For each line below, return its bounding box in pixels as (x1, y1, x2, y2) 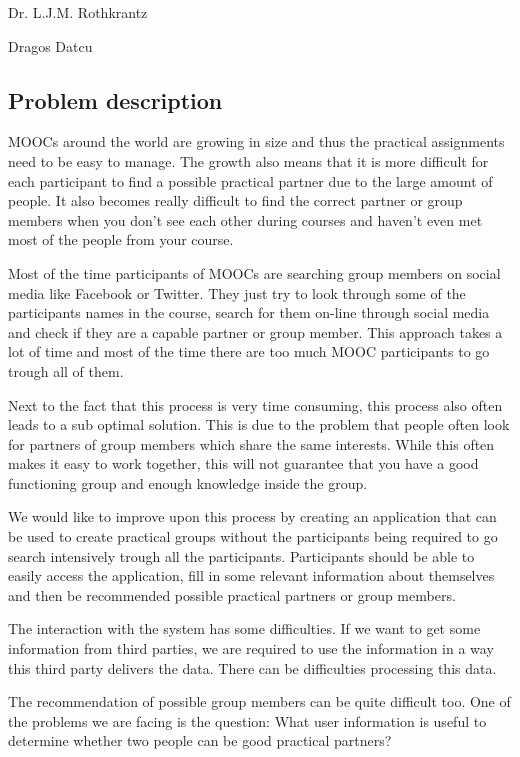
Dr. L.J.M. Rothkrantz (8, 2, 148, 22)
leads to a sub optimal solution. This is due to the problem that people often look (8, 414, 510, 435)
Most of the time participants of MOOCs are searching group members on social (8, 262, 501, 283)
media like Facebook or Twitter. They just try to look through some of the (8, 282, 466, 303)
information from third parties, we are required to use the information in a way (8, 638, 494, 659)
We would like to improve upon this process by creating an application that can (8, 506, 497, 527)
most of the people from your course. (8, 229, 234, 250)
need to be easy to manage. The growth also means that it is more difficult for (8, 150, 489, 171)
